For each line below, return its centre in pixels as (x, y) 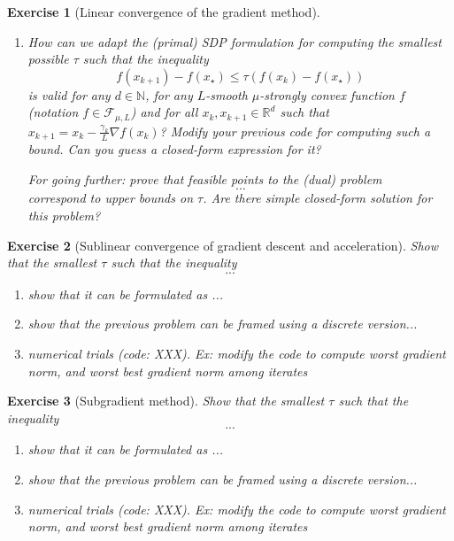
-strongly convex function (327, 94)
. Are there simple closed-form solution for (318, 198)
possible (48, 59)
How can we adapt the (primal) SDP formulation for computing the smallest (235, 41)
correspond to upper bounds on (111, 198)
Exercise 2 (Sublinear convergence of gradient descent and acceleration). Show (223, 245)
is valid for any (69, 94)
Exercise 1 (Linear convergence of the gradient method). (164, 12)
